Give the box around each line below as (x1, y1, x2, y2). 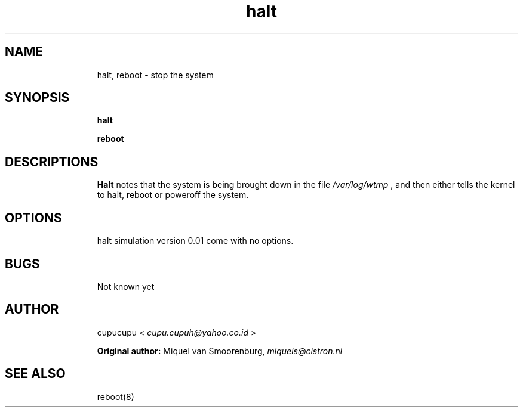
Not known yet (97, 281, 155, 292)
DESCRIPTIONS (5, 154, 99, 169)
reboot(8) (97, 391, 134, 402)
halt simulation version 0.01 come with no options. (97, 236, 294, 246)
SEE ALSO (5, 366, 66, 382)
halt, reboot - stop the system (97, 69, 214, 80)
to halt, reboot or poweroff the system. (97, 190, 249, 200)
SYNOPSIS (5, 90, 70, 106)
